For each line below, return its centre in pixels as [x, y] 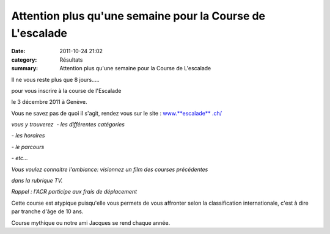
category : [24, 60]
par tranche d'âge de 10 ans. [47, 211]
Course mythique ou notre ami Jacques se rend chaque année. [91, 222]
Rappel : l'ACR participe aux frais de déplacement [74, 192]
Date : [18, 51]
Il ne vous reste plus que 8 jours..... [56, 79]
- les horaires [28, 136]
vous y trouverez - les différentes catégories [68, 125]
